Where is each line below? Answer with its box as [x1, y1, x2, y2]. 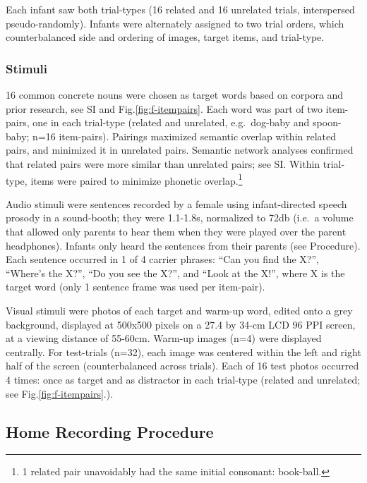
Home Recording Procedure [6, 420, 214, 442]
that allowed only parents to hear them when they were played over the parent [6, 224, 347, 238]
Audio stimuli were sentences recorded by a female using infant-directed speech [6, 196, 347, 211]
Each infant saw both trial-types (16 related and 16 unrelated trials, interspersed [6, 2, 355, 16]
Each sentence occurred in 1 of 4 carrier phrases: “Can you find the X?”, [6, 252, 319, 267]
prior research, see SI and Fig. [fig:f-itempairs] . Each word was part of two [6, 101, 323, 116]
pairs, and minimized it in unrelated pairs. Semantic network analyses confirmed [6, 142, 354, 157]
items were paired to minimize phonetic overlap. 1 [30, 171, 243, 188]
